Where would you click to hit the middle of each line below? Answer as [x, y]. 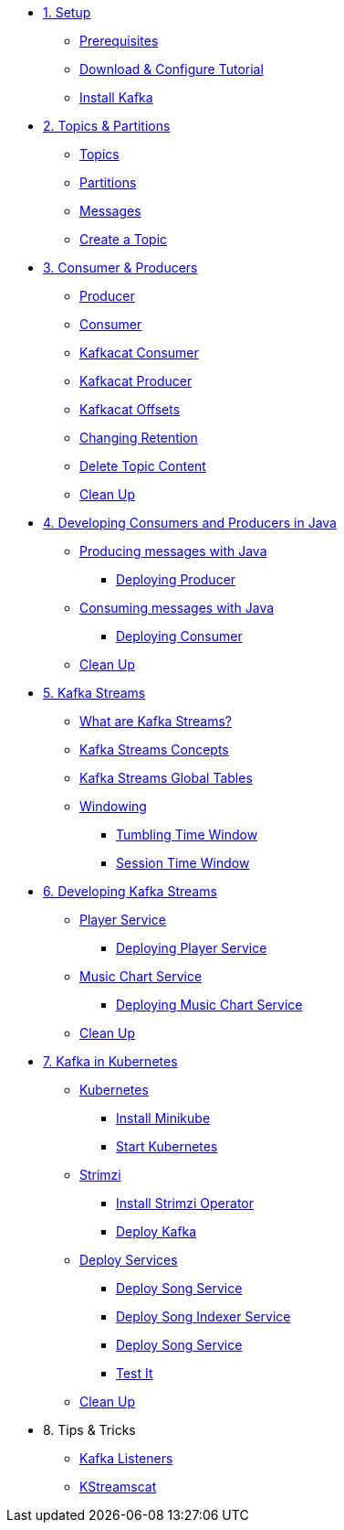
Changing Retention [139, 438]
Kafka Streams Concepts [154, 749]
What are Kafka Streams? [156, 721]
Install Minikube [163, 1118]
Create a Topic [124, 239]
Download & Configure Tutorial [172, 69]
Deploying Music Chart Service [209, 1005]
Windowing [113, 806]
